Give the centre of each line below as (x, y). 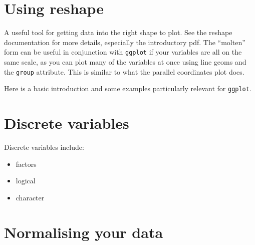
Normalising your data (84, 232)
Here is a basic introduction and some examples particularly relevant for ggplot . (128, 88)
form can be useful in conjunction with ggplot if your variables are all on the (123, 52)
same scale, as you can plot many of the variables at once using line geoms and (125, 61)
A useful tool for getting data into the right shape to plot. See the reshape (118, 32)
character (30, 197)
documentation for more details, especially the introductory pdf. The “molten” (125, 42)
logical (26, 181)
